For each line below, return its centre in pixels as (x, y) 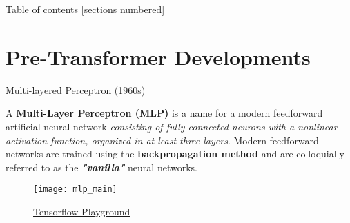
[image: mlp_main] (75, 190)
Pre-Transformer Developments (158, 56)
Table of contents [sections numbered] (85, 9)
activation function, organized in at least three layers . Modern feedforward (162, 140)
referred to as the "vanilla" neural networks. (101, 167)
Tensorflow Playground (82, 211)
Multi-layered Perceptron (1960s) (76, 89)
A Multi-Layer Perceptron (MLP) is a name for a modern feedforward (164, 113)
